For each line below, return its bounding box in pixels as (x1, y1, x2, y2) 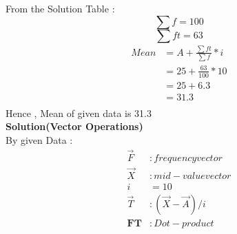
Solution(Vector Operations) (6, 119, 143, 134)
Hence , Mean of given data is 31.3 (6, 105, 152, 120)
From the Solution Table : (6, 1, 115, 15)
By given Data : (6, 132, 73, 147)
